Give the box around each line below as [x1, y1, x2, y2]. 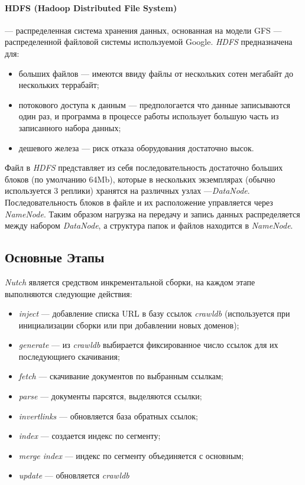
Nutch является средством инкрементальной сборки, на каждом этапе [5, 275, 255, 288]
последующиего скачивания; [18, 350, 120, 362]
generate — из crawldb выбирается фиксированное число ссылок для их [18, 338, 278, 351]
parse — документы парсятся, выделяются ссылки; [18, 390, 202, 402]
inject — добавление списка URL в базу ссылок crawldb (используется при [18, 307, 290, 320]
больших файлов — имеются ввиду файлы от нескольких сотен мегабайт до [18, 67, 293, 79]
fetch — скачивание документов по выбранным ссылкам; [18, 370, 223, 382]
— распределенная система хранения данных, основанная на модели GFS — [5, 24, 282, 36]
